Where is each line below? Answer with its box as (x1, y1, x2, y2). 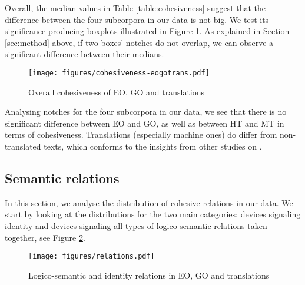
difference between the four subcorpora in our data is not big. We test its (5, 13, 269, 25)
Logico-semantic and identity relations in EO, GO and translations (28, 269, 270, 281)
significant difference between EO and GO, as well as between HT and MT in (5, 117, 284, 129)
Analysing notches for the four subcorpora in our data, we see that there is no (5, 105, 287, 118)
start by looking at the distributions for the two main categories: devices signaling (5, 208, 301, 220)
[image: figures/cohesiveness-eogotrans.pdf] (28, 68, 210, 77)
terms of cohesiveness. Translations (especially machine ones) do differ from (5, 128, 277, 141)
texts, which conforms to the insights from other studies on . (44, 140, 262, 152)
